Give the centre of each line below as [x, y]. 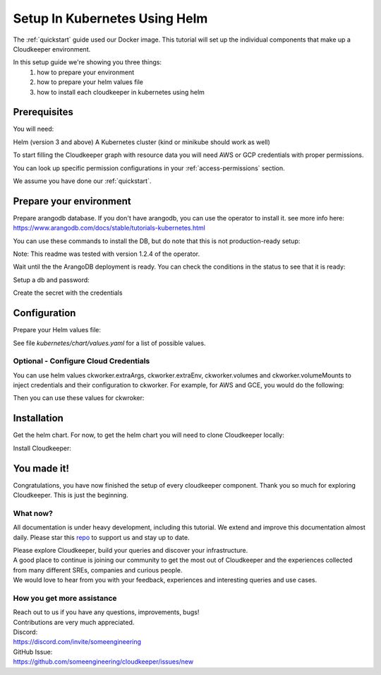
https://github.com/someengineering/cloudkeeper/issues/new [103, 662]
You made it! [41, 468]
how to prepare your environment [86, 72]
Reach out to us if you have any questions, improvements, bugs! [106, 612]
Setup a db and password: [51, 280]
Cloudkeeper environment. [52, 49]
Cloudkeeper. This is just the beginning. [71, 495]
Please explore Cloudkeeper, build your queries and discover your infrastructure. [131, 550]
